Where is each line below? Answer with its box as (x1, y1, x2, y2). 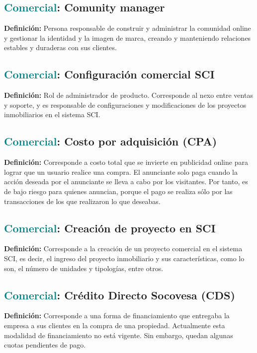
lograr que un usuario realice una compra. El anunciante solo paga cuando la (4, 166, 238, 177)
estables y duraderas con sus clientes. (4, 42, 117, 53)
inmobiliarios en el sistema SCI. (4, 109, 100, 120)
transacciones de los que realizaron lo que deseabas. (4, 196, 161, 206)
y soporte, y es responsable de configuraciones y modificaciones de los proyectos (4, 99, 247, 110)
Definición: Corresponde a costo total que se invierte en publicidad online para (4, 157, 248, 167)
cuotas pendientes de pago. (4, 340, 86, 350)
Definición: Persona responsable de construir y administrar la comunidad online (4, 23, 251, 33)
